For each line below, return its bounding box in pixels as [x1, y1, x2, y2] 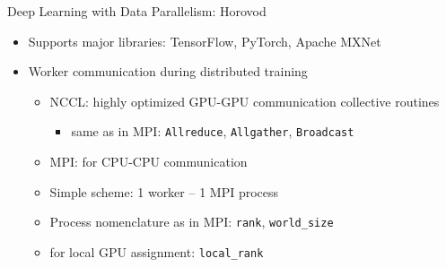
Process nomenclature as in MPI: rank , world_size [49, 212, 334, 231]
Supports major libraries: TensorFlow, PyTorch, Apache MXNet [28, 31, 381, 50]
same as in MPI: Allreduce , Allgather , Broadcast [71, 122, 354, 141]
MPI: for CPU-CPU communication [49, 152, 248, 171]
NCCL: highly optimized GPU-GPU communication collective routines [49, 91, 440, 110]
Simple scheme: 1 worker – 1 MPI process [49, 182, 279, 201]
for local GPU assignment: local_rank [49, 242, 264, 261]
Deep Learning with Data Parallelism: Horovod [7, 2, 267, 20]
